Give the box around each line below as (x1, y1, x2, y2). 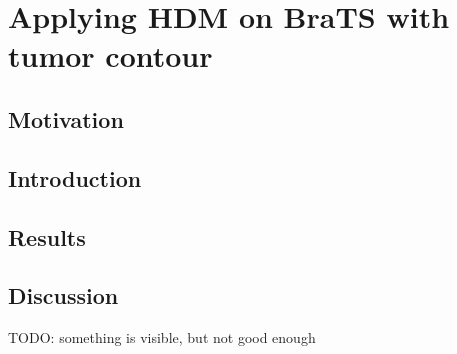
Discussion (8, 280, 119, 311)
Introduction (8, 162, 142, 193)
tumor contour (8, 35, 213, 76)
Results (8, 221, 86, 252)
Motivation (8, 103, 124, 134)
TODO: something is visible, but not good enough (8, 327, 316, 348)
